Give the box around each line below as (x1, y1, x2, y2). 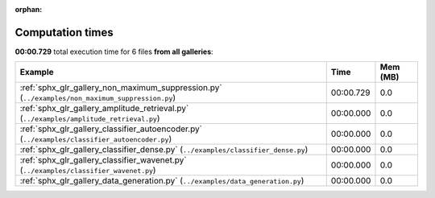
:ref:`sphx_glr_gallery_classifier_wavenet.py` (19, 155, 187, 166)
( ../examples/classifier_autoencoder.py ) (19, 134, 172, 145)
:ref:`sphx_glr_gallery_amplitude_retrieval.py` (19, 103, 189, 114)
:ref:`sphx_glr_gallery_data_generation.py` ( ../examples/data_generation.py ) (19, 175, 304, 187)
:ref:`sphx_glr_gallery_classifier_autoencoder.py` (19, 123, 203, 134)
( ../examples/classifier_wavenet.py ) (19, 165, 156, 176)
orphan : (14, 5, 43, 14)
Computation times (14, 25, 114, 39)
